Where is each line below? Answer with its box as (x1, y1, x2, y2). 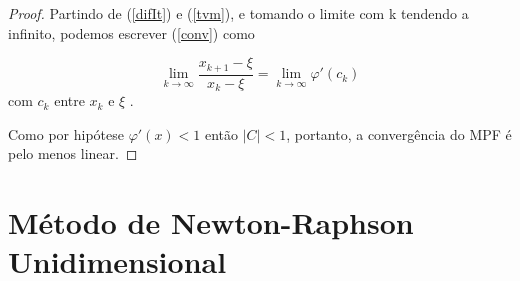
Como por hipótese (8, 123, 125, 144)
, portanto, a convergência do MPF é (286, 123, 512, 144)
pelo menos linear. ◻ (8, 143, 138, 164)
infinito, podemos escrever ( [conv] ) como (8, 22, 255, 43)
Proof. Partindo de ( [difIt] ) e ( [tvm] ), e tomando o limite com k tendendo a (8, 3, 469, 23)
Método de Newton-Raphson (8, 202, 414, 243)
